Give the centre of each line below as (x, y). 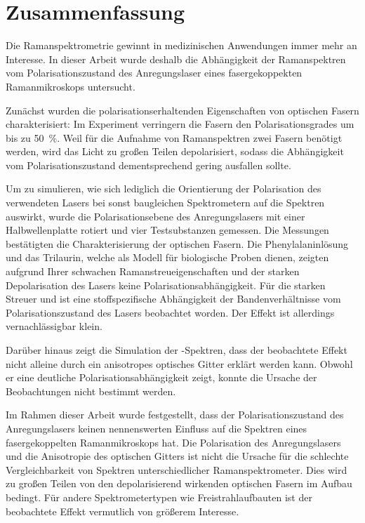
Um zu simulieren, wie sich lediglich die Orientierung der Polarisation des (164, 188)
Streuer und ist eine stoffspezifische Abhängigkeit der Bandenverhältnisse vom (173, 299)
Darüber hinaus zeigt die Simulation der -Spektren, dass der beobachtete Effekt (177, 350)
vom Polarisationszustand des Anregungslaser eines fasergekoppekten (154, 73)
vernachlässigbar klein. (54, 326)
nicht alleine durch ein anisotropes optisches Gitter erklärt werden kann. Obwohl (179, 363)
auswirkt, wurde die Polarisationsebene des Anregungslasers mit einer (155, 216)
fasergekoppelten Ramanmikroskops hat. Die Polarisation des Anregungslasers (173, 442)
